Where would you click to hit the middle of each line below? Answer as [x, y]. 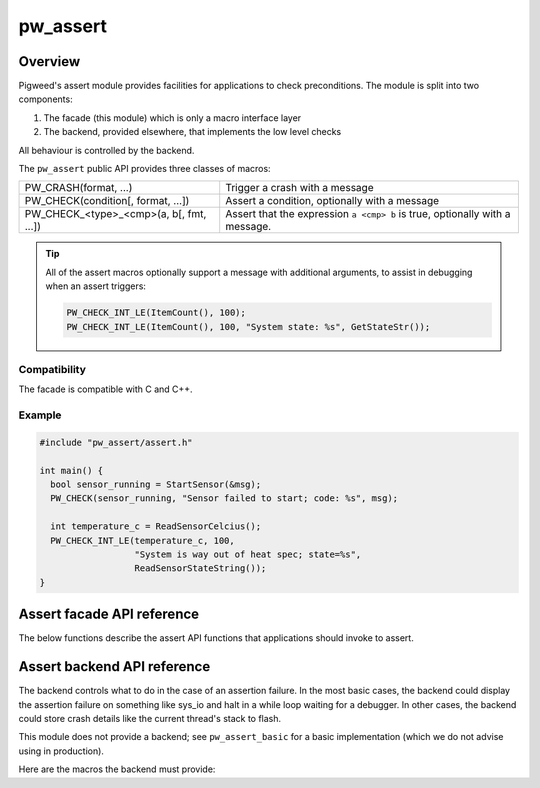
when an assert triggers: [96, 286]
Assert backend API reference [114, 666]
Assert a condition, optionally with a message [332, 201]
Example [40, 415]
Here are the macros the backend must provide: [117, 769]
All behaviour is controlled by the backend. [106, 150]
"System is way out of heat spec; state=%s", [248, 554]
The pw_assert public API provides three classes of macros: [144, 169]
